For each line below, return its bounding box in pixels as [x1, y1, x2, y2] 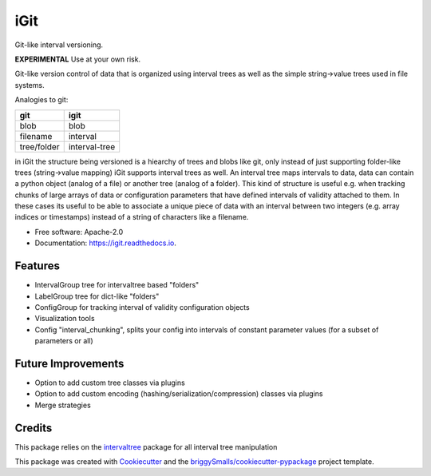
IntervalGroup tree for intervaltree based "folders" [34, 280, 200, 290]
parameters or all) [34, 336, 93, 346]
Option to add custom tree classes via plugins [34, 378, 185, 387]
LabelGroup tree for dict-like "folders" [34, 292, 160, 301]
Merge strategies [34, 400, 91, 410]
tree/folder [19, 141, 60, 152]
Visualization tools [34, 314, 95, 323]
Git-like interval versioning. [14, 40, 104, 50]
